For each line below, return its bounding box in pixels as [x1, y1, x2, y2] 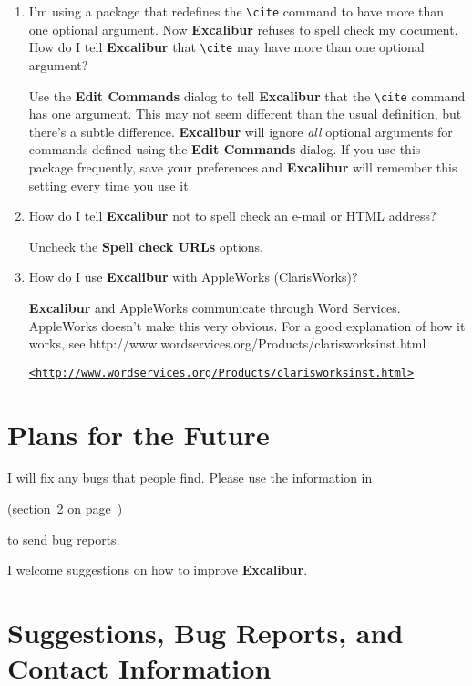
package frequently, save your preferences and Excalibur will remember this [28, 157, 457, 176]
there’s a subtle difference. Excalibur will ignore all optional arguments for [28, 121, 453, 140]
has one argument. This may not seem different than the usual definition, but [28, 104, 462, 123]
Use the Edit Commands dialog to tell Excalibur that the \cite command [28, 86, 466, 105]
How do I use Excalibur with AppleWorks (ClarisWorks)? [28, 267, 358, 286]
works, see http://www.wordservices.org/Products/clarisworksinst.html [28, 334, 426, 353]
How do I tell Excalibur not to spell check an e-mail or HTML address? [28, 206, 436, 225]
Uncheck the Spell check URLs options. [28, 236, 263, 255]
